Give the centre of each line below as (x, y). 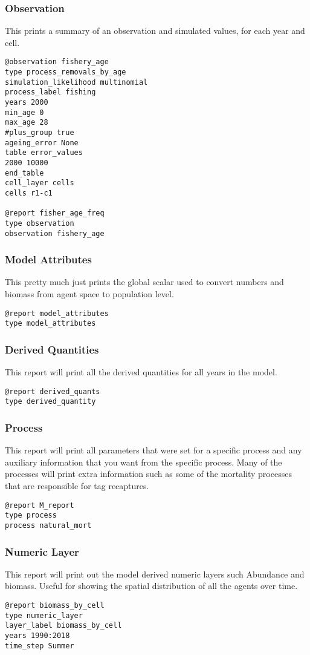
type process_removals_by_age (66, 72)
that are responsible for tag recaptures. (77, 486)
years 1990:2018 (37, 636)
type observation (40, 223)
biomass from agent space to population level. (89, 294)
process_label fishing (50, 92)
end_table (24, 173)
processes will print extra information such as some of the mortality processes (148, 474)
